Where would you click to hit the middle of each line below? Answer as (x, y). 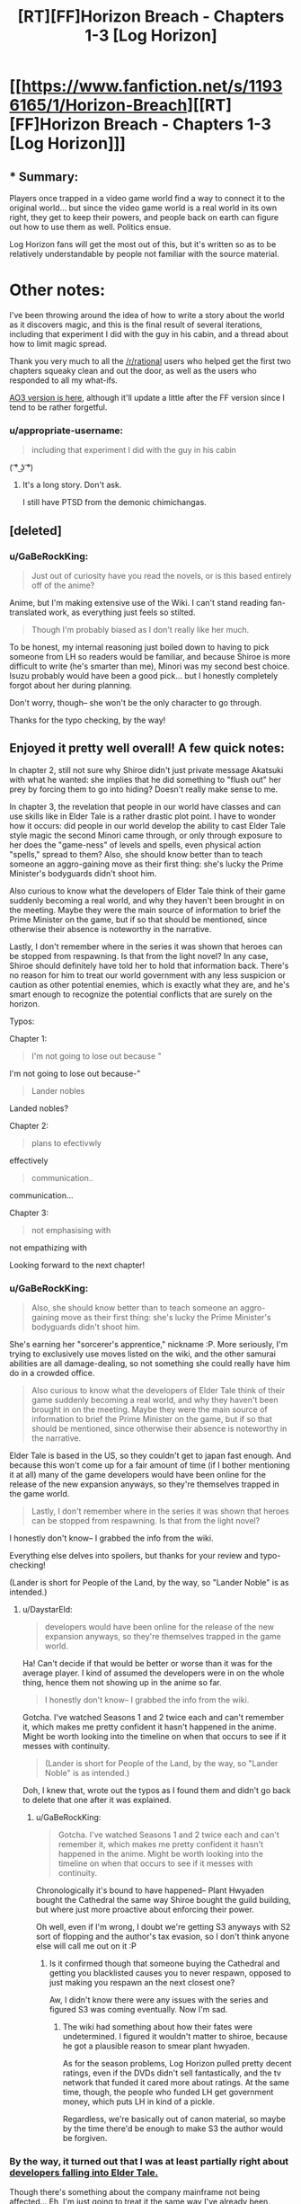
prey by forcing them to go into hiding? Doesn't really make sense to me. (144, 789)
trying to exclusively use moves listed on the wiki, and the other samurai (143, 1354)
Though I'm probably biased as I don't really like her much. (140, 629)
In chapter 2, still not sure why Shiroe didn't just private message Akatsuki (146, 769)
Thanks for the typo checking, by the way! (88, 720)
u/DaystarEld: (48, 1610)
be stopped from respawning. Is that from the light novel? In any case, (139, 955)
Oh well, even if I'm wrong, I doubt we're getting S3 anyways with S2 (163, 1927)
